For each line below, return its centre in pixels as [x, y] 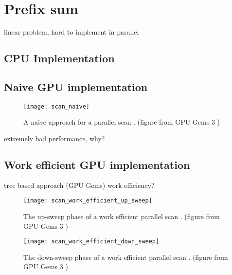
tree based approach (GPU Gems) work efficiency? [79, 185]
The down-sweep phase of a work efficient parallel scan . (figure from [126, 257]
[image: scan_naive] [57, 106]
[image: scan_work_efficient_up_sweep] [88, 201]
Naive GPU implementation [76, 86]
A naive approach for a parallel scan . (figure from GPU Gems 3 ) [122, 122]
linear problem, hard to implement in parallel [71, 32]
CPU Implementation [59, 58]
